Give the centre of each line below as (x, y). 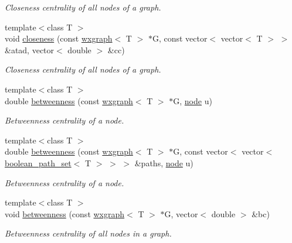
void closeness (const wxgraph (59, 38)
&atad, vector (30, 49)
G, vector (181, 213)
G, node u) (193, 100)
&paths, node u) (164, 162)
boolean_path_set (38, 162)
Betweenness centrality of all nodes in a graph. (88, 233)
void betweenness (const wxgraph (65, 213)
